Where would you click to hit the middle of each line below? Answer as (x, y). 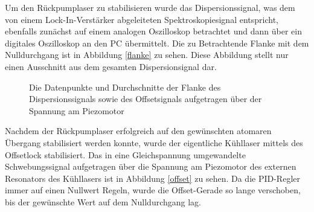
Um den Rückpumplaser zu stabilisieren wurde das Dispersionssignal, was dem (150, 7)
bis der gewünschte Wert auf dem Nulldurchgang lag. (103, 201)
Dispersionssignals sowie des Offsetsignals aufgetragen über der (146, 99)
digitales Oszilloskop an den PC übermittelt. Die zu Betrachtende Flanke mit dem (157, 43)
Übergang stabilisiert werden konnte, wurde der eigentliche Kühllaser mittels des (154, 142)
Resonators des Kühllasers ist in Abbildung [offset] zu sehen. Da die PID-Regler (152, 178)
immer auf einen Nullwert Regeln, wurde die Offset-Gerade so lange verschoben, (153, 190)
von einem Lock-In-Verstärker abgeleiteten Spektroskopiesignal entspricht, (142, 19)
